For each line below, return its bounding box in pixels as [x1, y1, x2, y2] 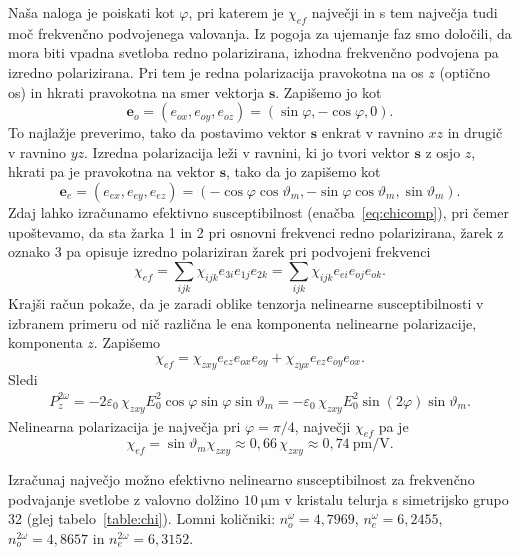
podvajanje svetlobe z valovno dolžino [8, 488, 240, 509]
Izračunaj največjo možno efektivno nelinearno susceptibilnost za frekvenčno [8, 469, 475, 490]
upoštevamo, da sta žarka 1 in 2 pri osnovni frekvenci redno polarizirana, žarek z [8, 221, 504, 242]
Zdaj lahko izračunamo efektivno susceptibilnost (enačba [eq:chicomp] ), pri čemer [8, 201, 509, 222]
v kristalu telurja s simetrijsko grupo [284, 488, 509, 509]
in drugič [447, 122, 503, 143]
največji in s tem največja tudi [311, 2, 498, 22]
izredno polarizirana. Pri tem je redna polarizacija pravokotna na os [8, 61, 424, 82]
